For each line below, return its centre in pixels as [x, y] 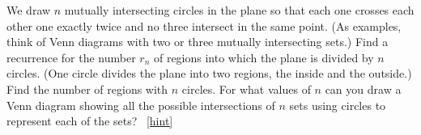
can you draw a [363, 89]
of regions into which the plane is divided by [264, 57]
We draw [29, 10]
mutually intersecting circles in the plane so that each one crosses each [239, 10]
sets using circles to [338, 105]
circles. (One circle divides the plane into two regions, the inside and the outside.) [209, 73]
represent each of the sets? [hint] [90, 121]
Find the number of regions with [87, 89]
